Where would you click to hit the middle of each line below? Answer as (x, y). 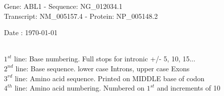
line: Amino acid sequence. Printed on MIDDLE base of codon (110, 78)
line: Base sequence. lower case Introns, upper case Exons (103, 68)
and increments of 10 (189, 88)
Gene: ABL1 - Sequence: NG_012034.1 (63, 6)
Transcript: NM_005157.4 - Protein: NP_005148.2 (81, 16)
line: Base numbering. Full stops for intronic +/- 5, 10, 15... (105, 59)
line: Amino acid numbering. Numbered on (80, 88)
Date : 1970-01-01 (31, 32)
